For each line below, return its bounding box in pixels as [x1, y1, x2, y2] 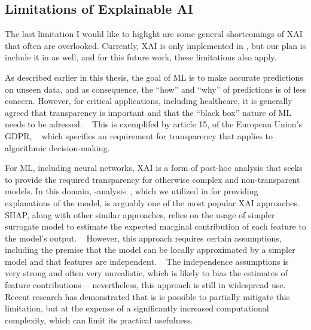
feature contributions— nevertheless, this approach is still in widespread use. [5, 279, 286, 291]
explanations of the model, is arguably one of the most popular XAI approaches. [5, 196, 300, 209]
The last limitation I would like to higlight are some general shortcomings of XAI [5, 27, 303, 40]
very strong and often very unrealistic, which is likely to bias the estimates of [5, 267, 288, 279]
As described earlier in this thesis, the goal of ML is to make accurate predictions [5, 71, 303, 83]
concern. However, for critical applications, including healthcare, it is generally [5, 94, 292, 107]
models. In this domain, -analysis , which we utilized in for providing [5, 185, 258, 197]
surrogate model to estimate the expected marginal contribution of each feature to [5, 220, 306, 233]
